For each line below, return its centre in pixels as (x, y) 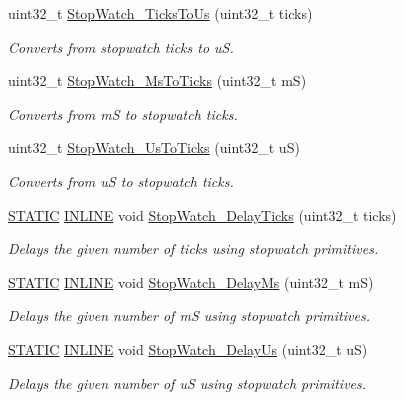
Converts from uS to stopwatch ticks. (121, 180)
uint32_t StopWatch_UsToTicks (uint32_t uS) (154, 147)
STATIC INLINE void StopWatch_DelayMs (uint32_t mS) (191, 281)
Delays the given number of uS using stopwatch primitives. (187, 382)
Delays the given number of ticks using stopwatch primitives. (193, 248)
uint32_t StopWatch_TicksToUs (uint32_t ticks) (160, 13)
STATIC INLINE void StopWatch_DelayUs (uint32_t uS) (188, 348)
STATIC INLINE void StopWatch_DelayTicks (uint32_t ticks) (202, 214)
